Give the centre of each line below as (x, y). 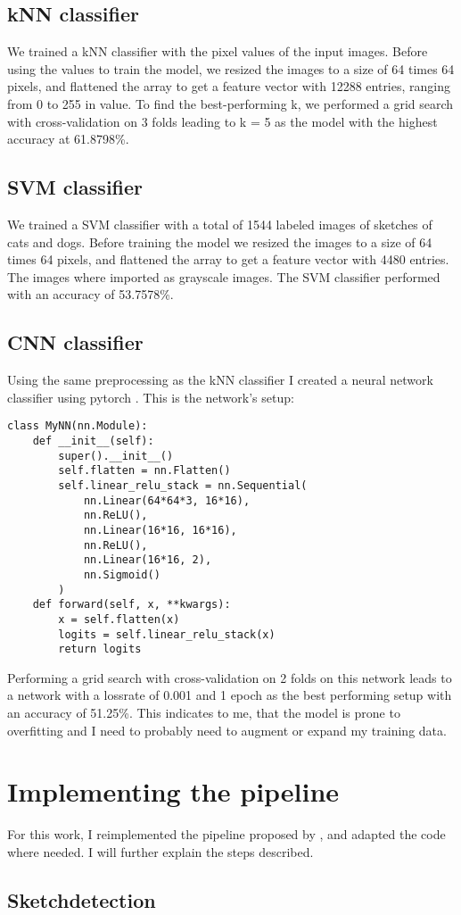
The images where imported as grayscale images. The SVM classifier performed (224, 276)
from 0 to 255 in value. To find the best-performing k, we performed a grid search (230, 103)
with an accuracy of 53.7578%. (91, 294)
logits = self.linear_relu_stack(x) (167, 634)
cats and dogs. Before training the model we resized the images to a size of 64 (220, 241)
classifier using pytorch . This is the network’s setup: (151, 397)
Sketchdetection (82, 899)
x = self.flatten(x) (119, 619)
